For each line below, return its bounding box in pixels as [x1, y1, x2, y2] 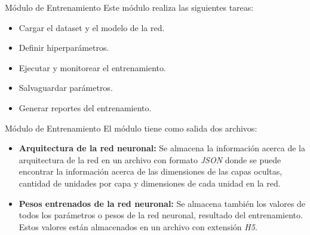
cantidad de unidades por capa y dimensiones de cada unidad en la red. [19, 176, 281, 189]
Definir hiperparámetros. [19, 41, 109, 54]
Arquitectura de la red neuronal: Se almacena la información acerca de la [19, 142, 305, 154]
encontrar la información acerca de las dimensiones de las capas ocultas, [19, 165, 283, 178]
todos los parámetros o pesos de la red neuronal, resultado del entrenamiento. [19, 209, 303, 221]
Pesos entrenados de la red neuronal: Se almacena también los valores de [19, 197, 306, 209]
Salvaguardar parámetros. [19, 81, 113, 94]
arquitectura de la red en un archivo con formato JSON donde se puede [19, 153, 281, 166]
